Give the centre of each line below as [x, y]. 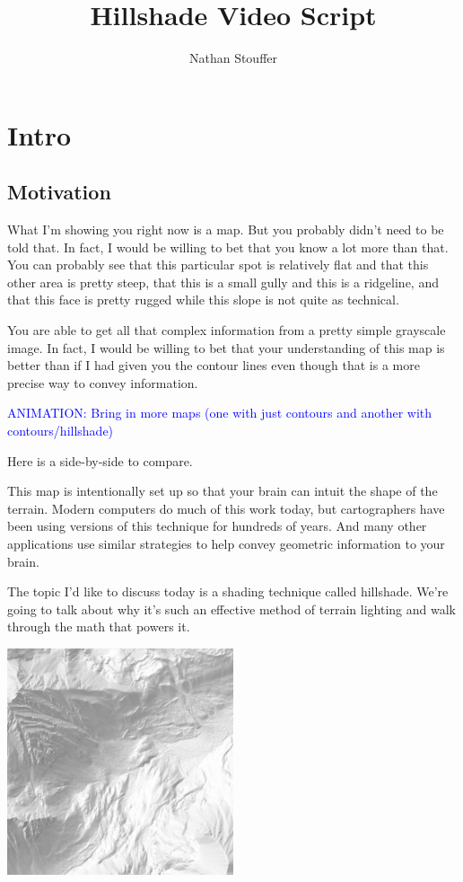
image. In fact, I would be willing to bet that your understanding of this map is [226, 347]
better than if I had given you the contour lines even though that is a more [214, 365]
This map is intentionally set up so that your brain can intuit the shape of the [223, 491]
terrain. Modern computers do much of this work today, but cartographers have [226, 508]
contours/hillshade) [61, 431]
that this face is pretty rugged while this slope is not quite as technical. [203, 300]
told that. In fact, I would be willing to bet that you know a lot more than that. [228, 247]
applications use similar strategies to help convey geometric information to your [226, 544]
